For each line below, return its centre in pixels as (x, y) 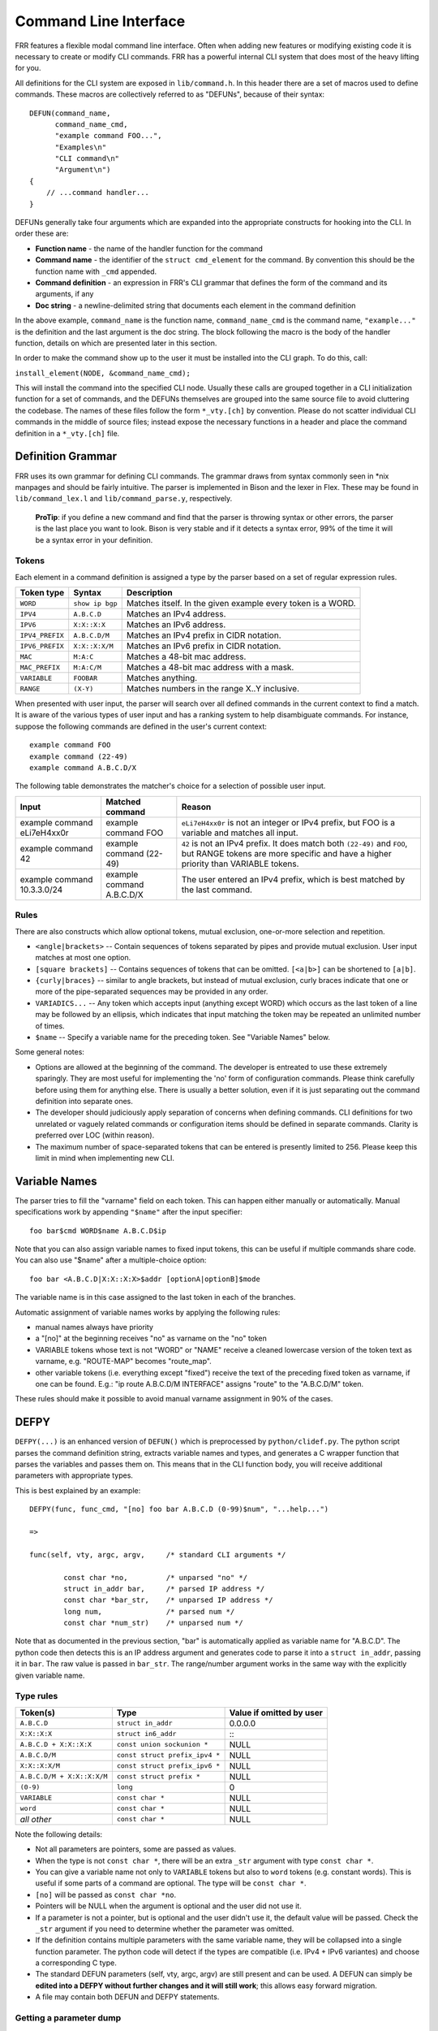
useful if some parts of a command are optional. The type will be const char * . (171, 1883)
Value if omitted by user (276, 1713)
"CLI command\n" (87, 159)
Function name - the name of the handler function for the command (149, 249)
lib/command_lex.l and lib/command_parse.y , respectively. (124, 499)
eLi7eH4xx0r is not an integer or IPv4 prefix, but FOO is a (288, 822)
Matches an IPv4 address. (176, 614)
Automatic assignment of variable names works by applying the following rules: (148, 1312)
